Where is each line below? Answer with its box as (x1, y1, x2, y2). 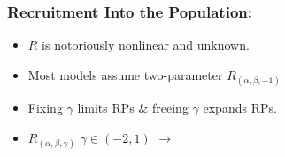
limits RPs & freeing (77, 98, 189, 116)
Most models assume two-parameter (27, 65, 223, 83)
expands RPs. (203, 98, 277, 116)
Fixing (27, 98, 63, 116)
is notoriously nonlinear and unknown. (42, 35, 250, 54)
